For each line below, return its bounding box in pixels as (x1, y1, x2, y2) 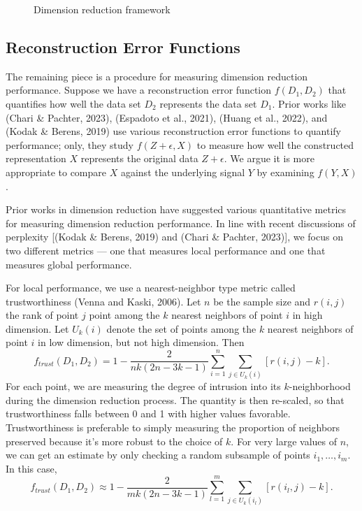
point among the (89, 308, 160, 322)
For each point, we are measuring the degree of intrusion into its (6, 379, 281, 394)
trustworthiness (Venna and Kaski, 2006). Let (6, 294, 201, 308)
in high (292, 308, 323, 322)
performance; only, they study (6, 137, 133, 152)
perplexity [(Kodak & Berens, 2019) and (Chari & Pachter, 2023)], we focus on (6, 229, 343, 244)
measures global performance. (6, 257, 132, 271)
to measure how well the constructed (196, 137, 354, 152)
